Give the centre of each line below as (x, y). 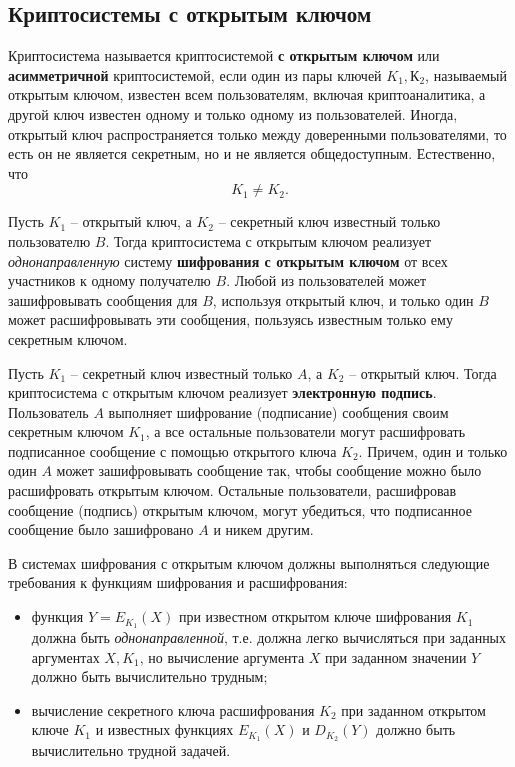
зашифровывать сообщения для (103, 299)
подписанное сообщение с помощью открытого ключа (172, 450)
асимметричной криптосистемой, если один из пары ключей (195, 74)
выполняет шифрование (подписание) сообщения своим (278, 411)
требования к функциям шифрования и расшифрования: (178, 582)
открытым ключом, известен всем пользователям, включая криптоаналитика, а (247, 94)
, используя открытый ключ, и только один (343, 299)
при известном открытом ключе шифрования (315, 616)
